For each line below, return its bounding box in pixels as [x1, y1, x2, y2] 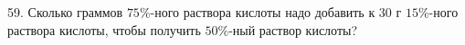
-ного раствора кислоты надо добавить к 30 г [150, 3, 402, 21]
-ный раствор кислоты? [228, 20, 358, 39]
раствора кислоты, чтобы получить [7, 20, 201, 39]
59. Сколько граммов [7, 3, 123, 21]
